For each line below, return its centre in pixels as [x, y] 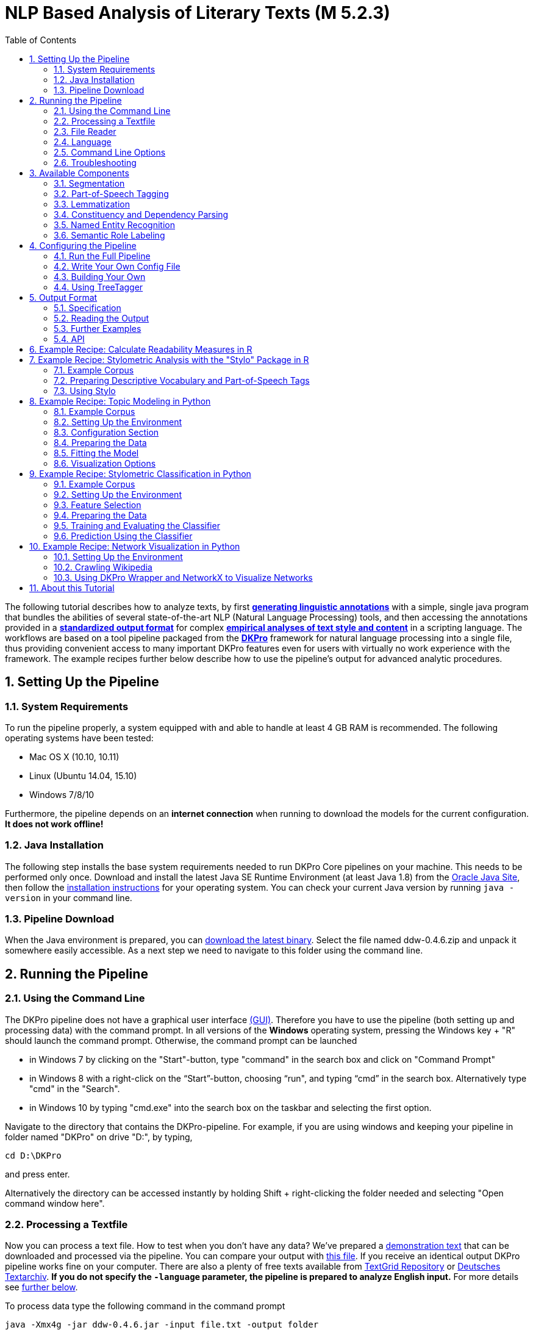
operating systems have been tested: [79, 738]
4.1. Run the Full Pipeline [102, 256]
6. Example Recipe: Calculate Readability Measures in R [141, 349]
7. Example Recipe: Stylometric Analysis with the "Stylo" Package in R [169, 359]
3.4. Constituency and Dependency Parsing [141, 214]
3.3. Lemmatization [92, 204]
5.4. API [69, 339]
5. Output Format [63, 297]
